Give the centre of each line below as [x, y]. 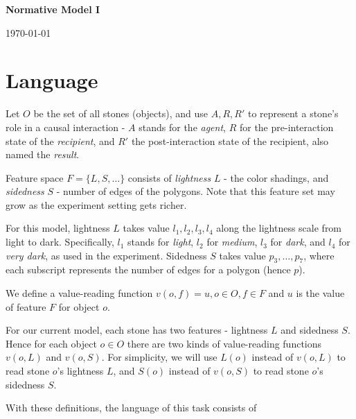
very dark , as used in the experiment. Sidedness [106, 255]
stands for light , [161, 242]
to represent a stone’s [293, 113]
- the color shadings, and [276, 177]
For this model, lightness [58, 228]
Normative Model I [53, 9]
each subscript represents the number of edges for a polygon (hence [148, 270]
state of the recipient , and [60, 140]
